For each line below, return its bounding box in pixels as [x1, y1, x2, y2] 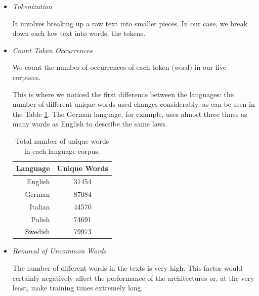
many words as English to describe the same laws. [12, 118, 167, 129]
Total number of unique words [15, 135, 109, 146]
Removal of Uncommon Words [12, 245, 107, 256]
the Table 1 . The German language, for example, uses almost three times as [12, 108, 247, 119]
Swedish [25, 226, 50, 237]
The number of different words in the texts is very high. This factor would [12, 263, 243, 273]
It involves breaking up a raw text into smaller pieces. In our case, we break [12, 18, 248, 28]
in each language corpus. [24, 145, 100, 156]
